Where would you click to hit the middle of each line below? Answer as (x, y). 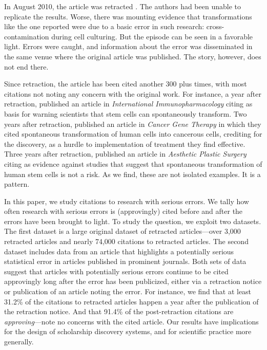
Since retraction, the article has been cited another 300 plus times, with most (126, 84)
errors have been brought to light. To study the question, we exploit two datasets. (133, 221)
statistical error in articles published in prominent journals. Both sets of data (125, 261)
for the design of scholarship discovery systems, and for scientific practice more (128, 331)
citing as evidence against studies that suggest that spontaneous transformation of (133, 163)
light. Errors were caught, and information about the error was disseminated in (128, 46)
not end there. (26, 66)
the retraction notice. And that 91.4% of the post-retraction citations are (119, 311)
